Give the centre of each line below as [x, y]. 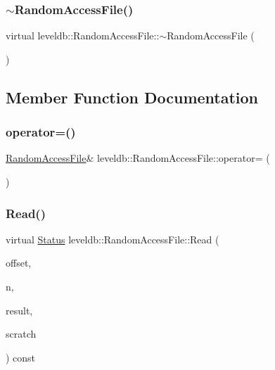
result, [19, 310]
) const [21, 357]
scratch [21, 334]
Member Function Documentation [132, 97]
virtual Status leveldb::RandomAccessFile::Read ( [113, 239]
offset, [19, 263]
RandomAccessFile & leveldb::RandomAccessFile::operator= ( [138, 158]
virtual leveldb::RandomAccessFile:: [83, 36]
